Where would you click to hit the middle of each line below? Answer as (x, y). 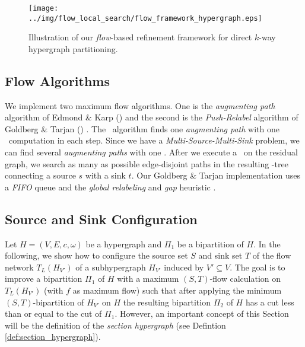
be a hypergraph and (124, 243)
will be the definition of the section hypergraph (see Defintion (115, 325)
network (19, 267)
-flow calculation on (245, 278)
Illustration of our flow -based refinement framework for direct (140, 37)
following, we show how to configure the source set (96, 255)
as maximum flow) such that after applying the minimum (177, 290)
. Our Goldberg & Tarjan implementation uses (216, 175)
